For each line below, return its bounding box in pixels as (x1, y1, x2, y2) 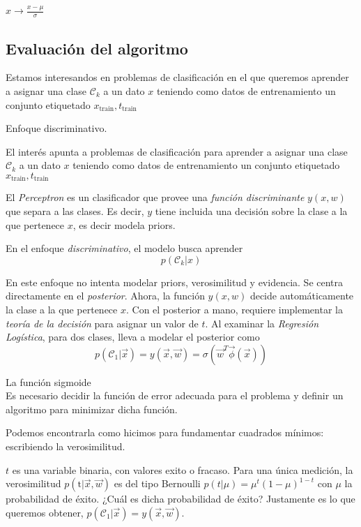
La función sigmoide (6, 374, 91, 389)
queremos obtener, (6, 505, 84, 519)
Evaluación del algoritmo (6, 37, 188, 59)
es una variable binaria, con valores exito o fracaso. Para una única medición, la (12, 462, 353, 477)
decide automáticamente (249, 288, 354, 303)
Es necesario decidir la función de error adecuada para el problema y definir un (6, 388, 344, 403)
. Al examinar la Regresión (205, 316, 319, 330)
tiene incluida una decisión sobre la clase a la (155, 203, 348, 218)
